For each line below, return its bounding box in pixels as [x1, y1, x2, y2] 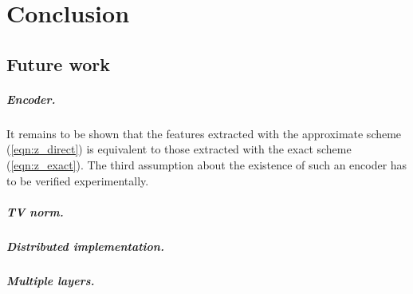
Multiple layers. [6, 272, 95, 288]
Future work [6, 51, 111, 76]
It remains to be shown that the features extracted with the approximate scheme [6, 125, 402, 141]
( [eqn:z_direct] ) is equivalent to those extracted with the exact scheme [6, 141, 352, 157]
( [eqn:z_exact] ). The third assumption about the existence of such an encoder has [6, 156, 407, 173]
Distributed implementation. [6, 237, 164, 254]
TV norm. [6, 203, 64, 220]
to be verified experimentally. [6, 172, 149, 189]
